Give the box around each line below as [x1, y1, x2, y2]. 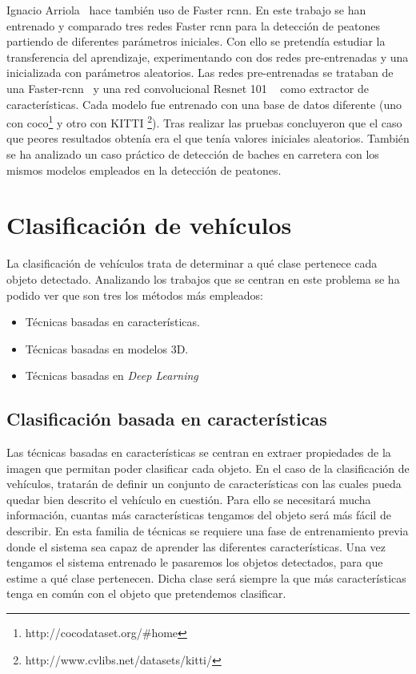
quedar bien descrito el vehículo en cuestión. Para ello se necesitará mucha [6, 490, 371, 507]
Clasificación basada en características [6, 406, 327, 431]
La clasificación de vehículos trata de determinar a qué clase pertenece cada [6, 255, 378, 272]
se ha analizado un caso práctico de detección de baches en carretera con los [6, 146, 379, 162]
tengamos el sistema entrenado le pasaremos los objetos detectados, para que [6, 554, 383, 571]
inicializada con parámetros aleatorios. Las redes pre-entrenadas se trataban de [6, 64, 394, 81]
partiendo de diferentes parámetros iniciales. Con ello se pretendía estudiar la [6, 33, 386, 50]
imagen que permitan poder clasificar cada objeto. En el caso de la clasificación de [6, 459, 410, 476]
